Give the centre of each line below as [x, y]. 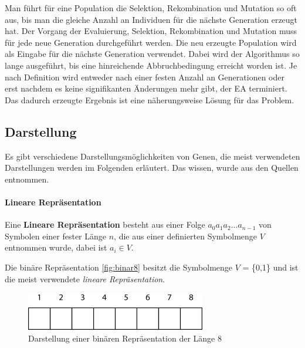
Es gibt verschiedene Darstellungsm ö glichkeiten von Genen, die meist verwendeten [152, 156]
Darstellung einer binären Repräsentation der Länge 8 [125, 338]
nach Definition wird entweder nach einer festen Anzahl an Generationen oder [145, 77]
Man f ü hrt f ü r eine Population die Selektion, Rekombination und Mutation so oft [151, 8]
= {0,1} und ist [270, 267]
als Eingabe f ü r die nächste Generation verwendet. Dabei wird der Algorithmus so [152, 54]
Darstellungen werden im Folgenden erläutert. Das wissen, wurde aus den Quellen [152, 168]
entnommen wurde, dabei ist [56, 247]
